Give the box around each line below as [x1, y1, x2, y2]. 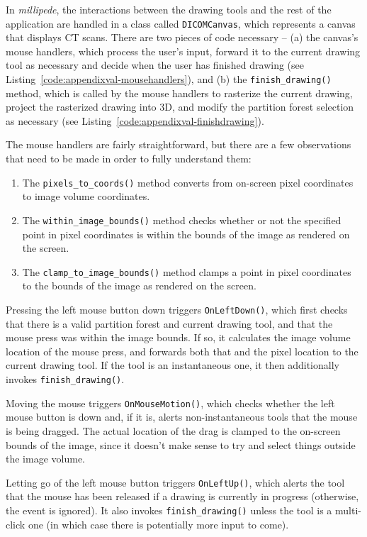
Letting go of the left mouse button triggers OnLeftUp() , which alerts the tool [6, 475, 345, 489]
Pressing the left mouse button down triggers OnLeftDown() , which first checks [6, 302, 348, 316]
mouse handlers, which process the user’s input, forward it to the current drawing [6, 43, 361, 58]
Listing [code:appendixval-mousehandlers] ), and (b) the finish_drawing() [6, 72, 332, 87]
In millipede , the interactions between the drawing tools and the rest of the [6, 2, 332, 16]
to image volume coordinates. [22, 189, 150, 204]
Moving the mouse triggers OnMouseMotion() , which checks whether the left [6, 395, 335, 410]
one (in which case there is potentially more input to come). [28, 516, 289, 531]
